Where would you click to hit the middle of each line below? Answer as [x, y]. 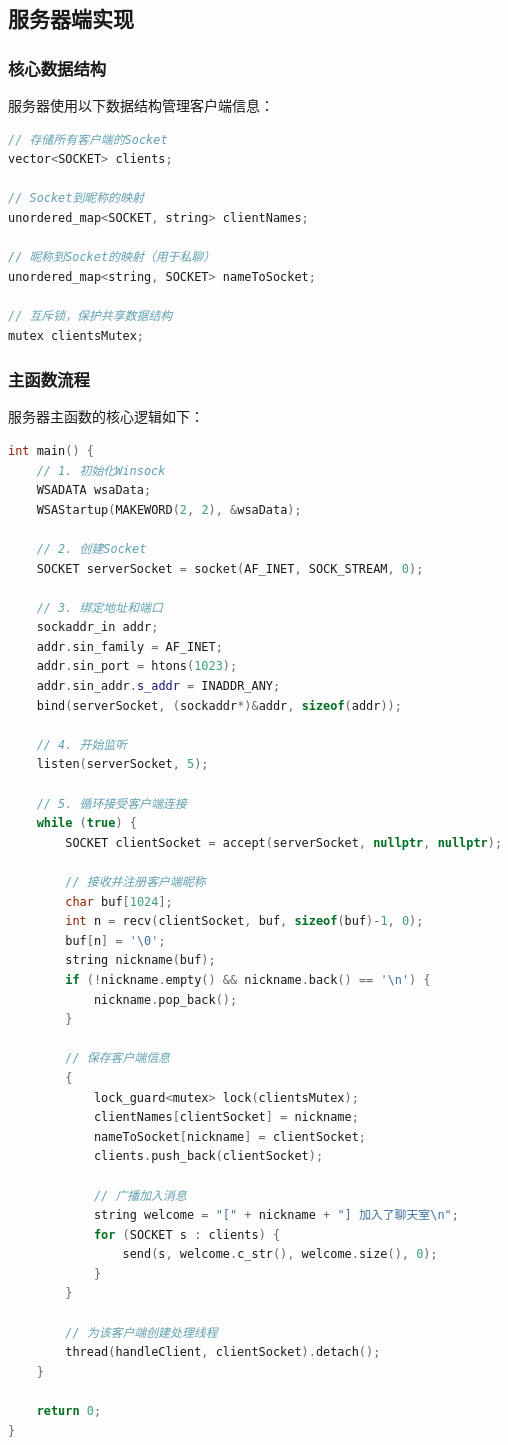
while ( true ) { [86, 823]
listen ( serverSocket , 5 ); [122, 764]
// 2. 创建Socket [91, 548]
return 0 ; [69, 1411]
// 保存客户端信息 [117, 1058]
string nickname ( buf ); [140, 960]
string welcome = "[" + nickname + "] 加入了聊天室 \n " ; [276, 1215]
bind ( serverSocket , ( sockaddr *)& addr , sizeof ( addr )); [219, 705]
